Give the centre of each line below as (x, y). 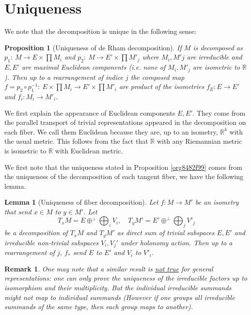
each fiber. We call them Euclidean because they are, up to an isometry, (111, 131)
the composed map (157, 77)
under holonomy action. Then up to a (177, 242)
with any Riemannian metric (199, 141)
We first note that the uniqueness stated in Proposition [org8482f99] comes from (123, 167)
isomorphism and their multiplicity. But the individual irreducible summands (118, 287)
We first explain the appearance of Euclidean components (90, 112)
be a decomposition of (36, 232)
